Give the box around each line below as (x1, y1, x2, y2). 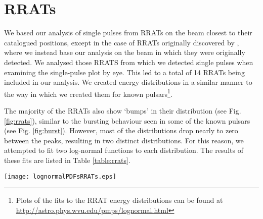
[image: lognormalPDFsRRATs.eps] (4, 173, 116, 180)
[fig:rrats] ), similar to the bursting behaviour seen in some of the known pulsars (4, 115, 250, 126)
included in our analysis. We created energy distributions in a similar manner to (4, 77, 252, 87)
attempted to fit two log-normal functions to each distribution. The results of (4, 145, 243, 155)
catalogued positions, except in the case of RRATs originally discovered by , (4, 37, 239, 47)
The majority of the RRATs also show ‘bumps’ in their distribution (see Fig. (4, 105, 241, 116)
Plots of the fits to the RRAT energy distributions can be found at (16, 195, 223, 205)
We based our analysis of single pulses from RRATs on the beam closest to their (4, 27, 252, 38)
